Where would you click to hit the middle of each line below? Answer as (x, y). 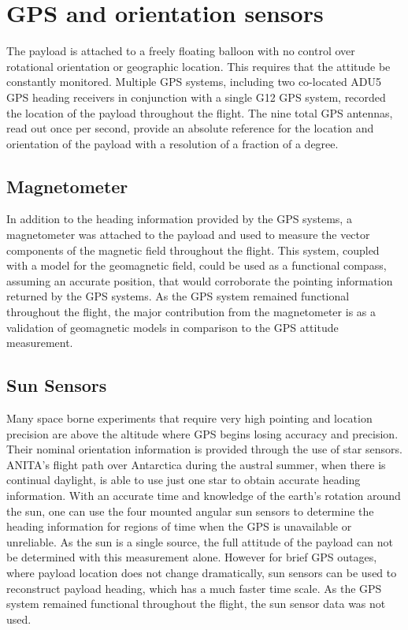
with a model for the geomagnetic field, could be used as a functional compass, (197, 265)
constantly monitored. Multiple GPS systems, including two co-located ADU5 (194, 82)
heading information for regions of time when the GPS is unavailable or (179, 526)
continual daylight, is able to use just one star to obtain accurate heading (184, 480)
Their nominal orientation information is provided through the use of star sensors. (204, 449)
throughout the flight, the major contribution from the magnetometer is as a (191, 312)
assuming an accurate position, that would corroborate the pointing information (200, 280)
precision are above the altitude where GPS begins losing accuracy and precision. (202, 433)
